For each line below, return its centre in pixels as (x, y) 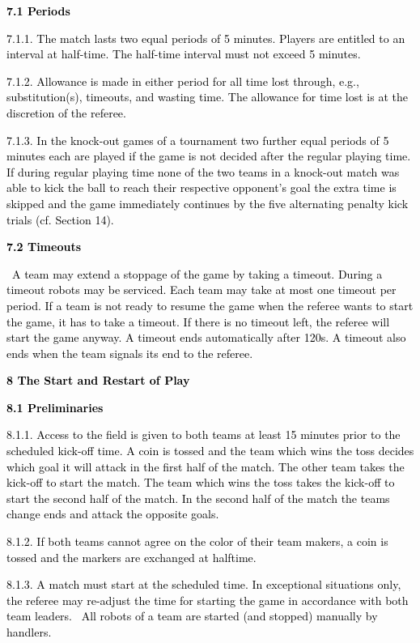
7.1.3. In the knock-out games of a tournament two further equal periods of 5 (198, 140)
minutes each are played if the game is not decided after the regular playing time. (209, 156)
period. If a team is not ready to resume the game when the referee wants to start (210, 305)
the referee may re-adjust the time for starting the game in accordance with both (208, 600)
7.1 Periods (38, 11)
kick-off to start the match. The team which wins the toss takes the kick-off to (201, 482)
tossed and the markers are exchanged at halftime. (132, 557)
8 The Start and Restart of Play (98, 380)
